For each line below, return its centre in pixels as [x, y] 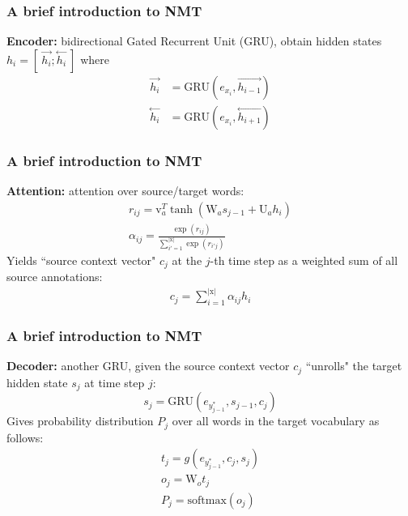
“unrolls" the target [354, 366]
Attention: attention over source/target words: [125, 191]
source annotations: [55, 277]
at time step [115, 382]
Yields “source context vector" [81, 260]
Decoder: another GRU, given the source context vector [148, 366]
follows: [25, 437]
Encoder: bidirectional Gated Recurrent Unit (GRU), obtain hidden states [194, 41]
